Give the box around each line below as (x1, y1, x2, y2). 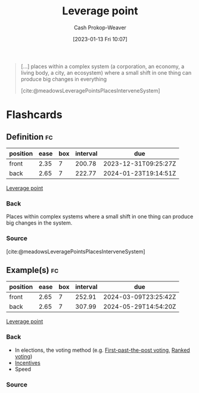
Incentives (14, 359, 41, 366)
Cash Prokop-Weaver (73, 24, 127, 31)
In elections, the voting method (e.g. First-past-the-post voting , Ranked (14, 346, 191, 354)
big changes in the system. (6, 219, 73, 226)
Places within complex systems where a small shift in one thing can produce (6, 213, 194, 220)
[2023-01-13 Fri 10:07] (72, 35, 128, 42)
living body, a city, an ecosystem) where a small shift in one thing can (20, 69, 192, 76)
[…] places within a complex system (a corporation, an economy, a (20, 63, 185, 70)
